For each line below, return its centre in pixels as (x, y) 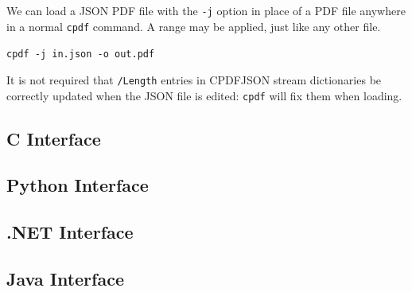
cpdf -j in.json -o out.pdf (81, 55)
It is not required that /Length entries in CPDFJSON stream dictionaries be (194, 79)
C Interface (54, 138)
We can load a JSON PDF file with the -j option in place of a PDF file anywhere (206, 10)
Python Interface (78, 185)
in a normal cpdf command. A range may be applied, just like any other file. (194, 26)
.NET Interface (70, 232)
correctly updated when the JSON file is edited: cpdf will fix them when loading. (204, 95)
